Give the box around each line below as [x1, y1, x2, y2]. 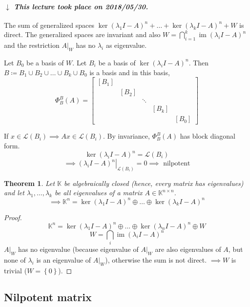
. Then [188, 57, 209, 67]
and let [4, 187, 24, 198]
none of [4, 254, 26, 265]
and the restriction [4, 40, 60, 50]
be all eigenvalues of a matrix [54, 187, 143, 198]
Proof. [4, 212, 22, 222]
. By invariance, [103, 131, 150, 141]
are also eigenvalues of [155, 244, 221, 254]
